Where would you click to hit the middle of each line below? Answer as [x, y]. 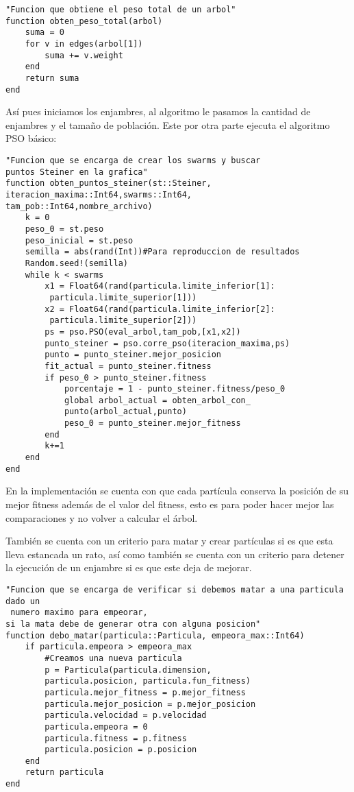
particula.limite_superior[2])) [123, 321]
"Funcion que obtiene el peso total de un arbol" [121, 10]
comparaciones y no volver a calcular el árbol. [102, 517]
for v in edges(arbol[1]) [84, 44]
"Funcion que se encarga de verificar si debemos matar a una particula [175, 589]
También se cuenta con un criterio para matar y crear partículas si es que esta [169, 541]
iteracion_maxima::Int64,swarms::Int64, [99, 195]
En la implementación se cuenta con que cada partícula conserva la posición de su [177, 491]
